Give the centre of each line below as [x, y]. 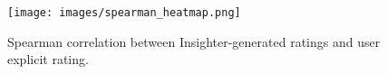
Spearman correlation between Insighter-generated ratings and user [194, 41]
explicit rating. [48, 59]
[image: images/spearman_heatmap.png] [124, 13]
